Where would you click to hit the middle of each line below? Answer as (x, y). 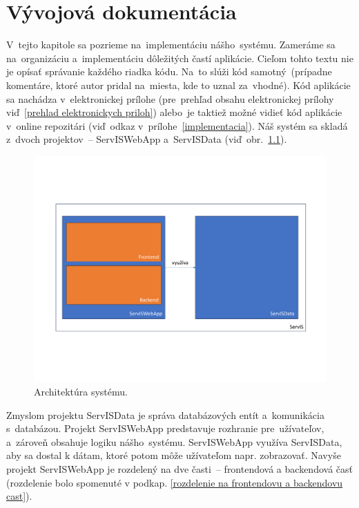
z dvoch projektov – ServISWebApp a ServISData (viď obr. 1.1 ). (147, 139)
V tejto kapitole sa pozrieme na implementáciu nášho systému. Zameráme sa (171, 45)
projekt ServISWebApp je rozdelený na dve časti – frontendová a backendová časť (179, 468)
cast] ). (19, 496)
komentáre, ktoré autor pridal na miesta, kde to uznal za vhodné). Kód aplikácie (178, 85)
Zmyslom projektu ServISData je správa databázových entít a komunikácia (165, 414)
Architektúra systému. (81, 391)
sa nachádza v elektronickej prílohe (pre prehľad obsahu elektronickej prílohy (170, 98)
